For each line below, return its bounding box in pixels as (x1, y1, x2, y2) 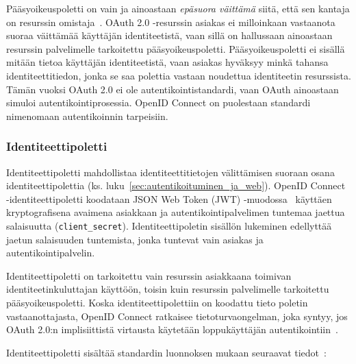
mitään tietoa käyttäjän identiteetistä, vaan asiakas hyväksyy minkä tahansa (6, 55, 329, 69)
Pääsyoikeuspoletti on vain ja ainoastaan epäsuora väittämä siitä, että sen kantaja (6, 1, 350, 15)
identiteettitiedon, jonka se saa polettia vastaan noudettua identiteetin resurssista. (6, 68, 351, 82)
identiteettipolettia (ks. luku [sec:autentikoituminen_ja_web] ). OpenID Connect (6, 178, 346, 193)
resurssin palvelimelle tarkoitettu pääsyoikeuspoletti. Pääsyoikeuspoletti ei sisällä (6, 41, 345, 56)
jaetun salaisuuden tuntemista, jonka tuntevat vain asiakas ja (6, 232, 264, 246)
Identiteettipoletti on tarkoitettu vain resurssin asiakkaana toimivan (6, 268, 292, 282)
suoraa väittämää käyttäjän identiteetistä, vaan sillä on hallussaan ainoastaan (6, 28, 333, 43)
